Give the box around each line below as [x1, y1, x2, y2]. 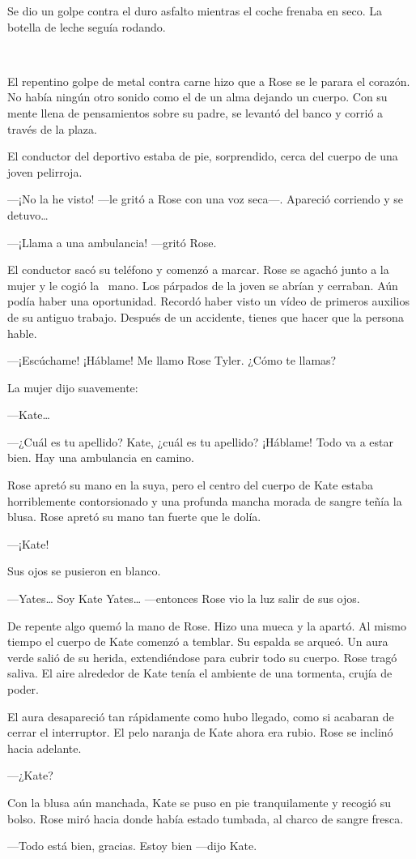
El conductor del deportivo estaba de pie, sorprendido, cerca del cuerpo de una [7, 147, 398, 165]
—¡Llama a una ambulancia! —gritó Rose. [7, 233, 217, 250]
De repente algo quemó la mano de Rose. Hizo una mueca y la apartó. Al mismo [7, 617, 406, 634]
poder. [7, 681, 39, 697]
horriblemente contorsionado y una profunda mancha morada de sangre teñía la [7, 492, 402, 509]
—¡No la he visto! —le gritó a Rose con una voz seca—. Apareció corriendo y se [7, 190, 404, 207]
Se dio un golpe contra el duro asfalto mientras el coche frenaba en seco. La [7, 2, 382, 19]
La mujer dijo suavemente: [7, 378, 138, 395]
